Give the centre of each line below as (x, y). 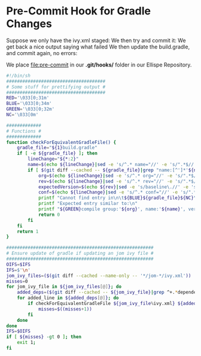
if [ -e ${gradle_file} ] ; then (57, 153)
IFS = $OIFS (19, 331)
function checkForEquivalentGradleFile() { (61, 142)
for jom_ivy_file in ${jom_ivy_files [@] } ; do (64, 287)
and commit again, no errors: (42, 53)
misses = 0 (17, 281)
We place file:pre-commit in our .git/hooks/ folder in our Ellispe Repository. (99, 65)
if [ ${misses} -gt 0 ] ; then (44, 337)
